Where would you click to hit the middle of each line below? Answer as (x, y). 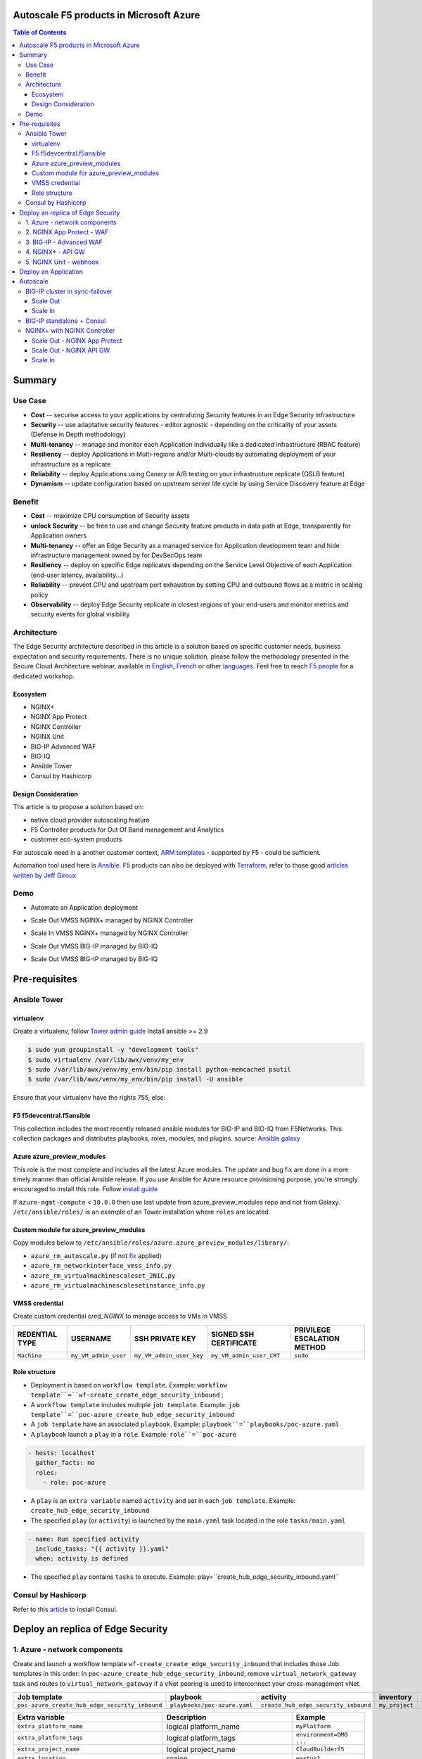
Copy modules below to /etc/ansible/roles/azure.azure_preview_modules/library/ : (151, 1243)
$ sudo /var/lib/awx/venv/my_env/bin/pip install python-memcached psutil (160, 1069)
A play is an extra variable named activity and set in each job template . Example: (163, 1500)
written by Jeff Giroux (45, 875)
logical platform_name (203, 1726)
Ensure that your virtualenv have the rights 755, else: (89, 1098)
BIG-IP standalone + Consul (66, 321)
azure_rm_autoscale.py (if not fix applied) (96, 1255)
